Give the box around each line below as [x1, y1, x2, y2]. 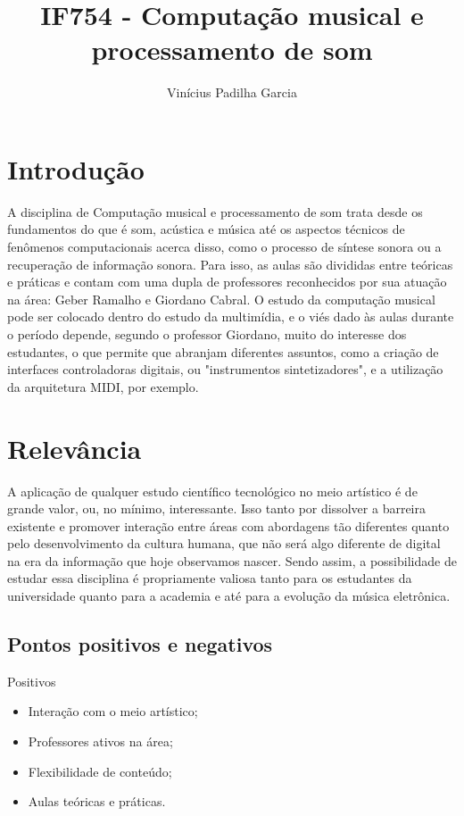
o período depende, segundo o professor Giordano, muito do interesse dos [7, 325, 407, 343]
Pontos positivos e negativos [7, 630, 273, 658]
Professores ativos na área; [28, 732, 173, 751]
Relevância [7, 429, 142, 466]
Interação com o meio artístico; [28, 702, 198, 720]
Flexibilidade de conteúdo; [28, 762, 172, 780]
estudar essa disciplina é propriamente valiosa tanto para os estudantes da [7, 569, 412, 587]
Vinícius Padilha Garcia [167, 83, 297, 102]
